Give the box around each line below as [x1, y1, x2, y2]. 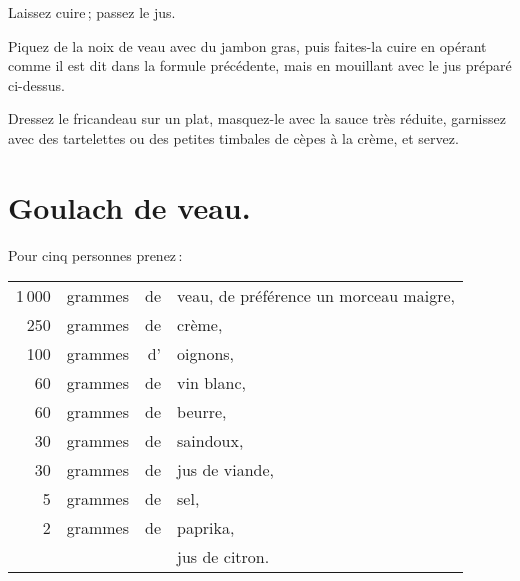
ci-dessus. [8, 74, 65, 95]
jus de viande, [177, 458, 275, 482]
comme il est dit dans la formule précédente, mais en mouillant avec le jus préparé [8, 55, 512, 76]
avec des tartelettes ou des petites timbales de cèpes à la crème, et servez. [8, 127, 459, 148]
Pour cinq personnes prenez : [8, 244, 183, 265]
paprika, [177, 516, 235, 540]
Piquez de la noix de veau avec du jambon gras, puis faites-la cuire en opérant [8, 35, 487, 56]
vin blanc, [177, 371, 246, 395]
